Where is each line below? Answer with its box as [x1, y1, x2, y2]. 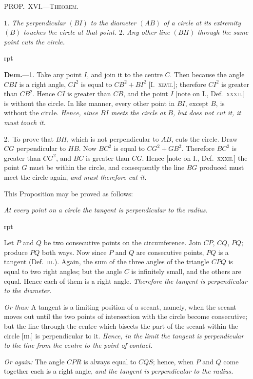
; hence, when [153, 356, 194, 366]
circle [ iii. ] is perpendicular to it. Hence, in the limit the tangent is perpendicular [4, 330, 244, 340]
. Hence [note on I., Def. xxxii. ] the [142, 152, 248, 163]
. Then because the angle [170, 69, 245, 79]
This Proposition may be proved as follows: [4, 188, 133, 198]
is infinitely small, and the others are [131, 266, 241, 276]
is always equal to [83, 356, 136, 366]
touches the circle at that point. [23, 27, 117, 37]
